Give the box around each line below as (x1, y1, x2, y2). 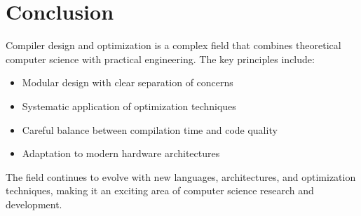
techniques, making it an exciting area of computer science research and (6, 183, 314, 198)
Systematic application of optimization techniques (22, 98, 236, 113)
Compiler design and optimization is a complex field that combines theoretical (6, 38, 341, 53)
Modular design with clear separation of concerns (22, 75, 233, 90)
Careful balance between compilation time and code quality (22, 122, 278, 137)
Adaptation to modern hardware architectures (22, 146, 220, 161)
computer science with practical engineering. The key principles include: (6, 51, 315, 66)
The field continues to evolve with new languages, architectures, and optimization (6, 169, 356, 184)
